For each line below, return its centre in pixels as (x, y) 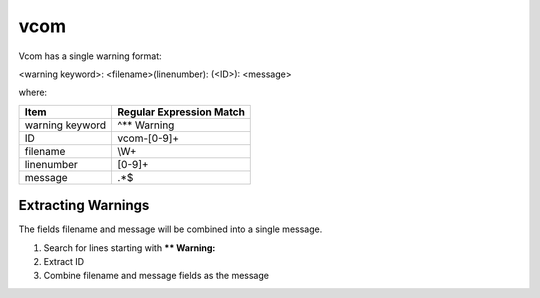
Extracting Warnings (84, 205)
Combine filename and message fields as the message (156, 276)
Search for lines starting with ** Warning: (129, 247)
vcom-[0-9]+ (148, 138)
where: (33, 92)
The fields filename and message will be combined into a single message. (170, 229)
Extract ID (64, 262)
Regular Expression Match (181, 112)
